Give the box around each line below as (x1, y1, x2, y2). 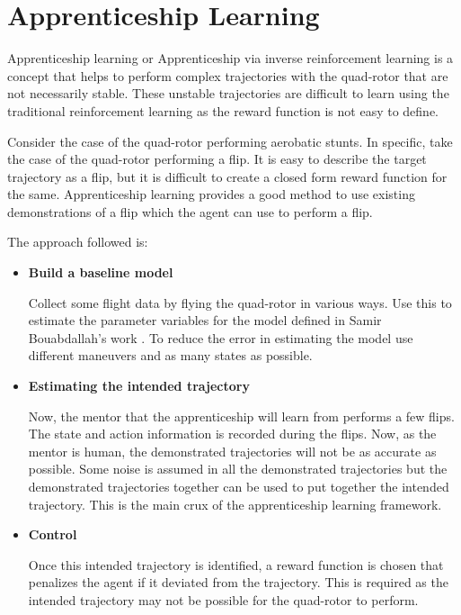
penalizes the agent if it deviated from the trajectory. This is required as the (28, 573, 448, 592)
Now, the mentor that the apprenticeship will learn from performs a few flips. (28, 406, 455, 425)
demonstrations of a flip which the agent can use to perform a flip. (7, 202, 373, 221)
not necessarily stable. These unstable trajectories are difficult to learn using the (7, 84, 449, 103)
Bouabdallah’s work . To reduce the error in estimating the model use (28, 328, 413, 347)
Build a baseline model (28, 263, 173, 282)
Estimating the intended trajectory (28, 376, 250, 395)
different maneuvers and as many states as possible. (28, 346, 313, 365)
